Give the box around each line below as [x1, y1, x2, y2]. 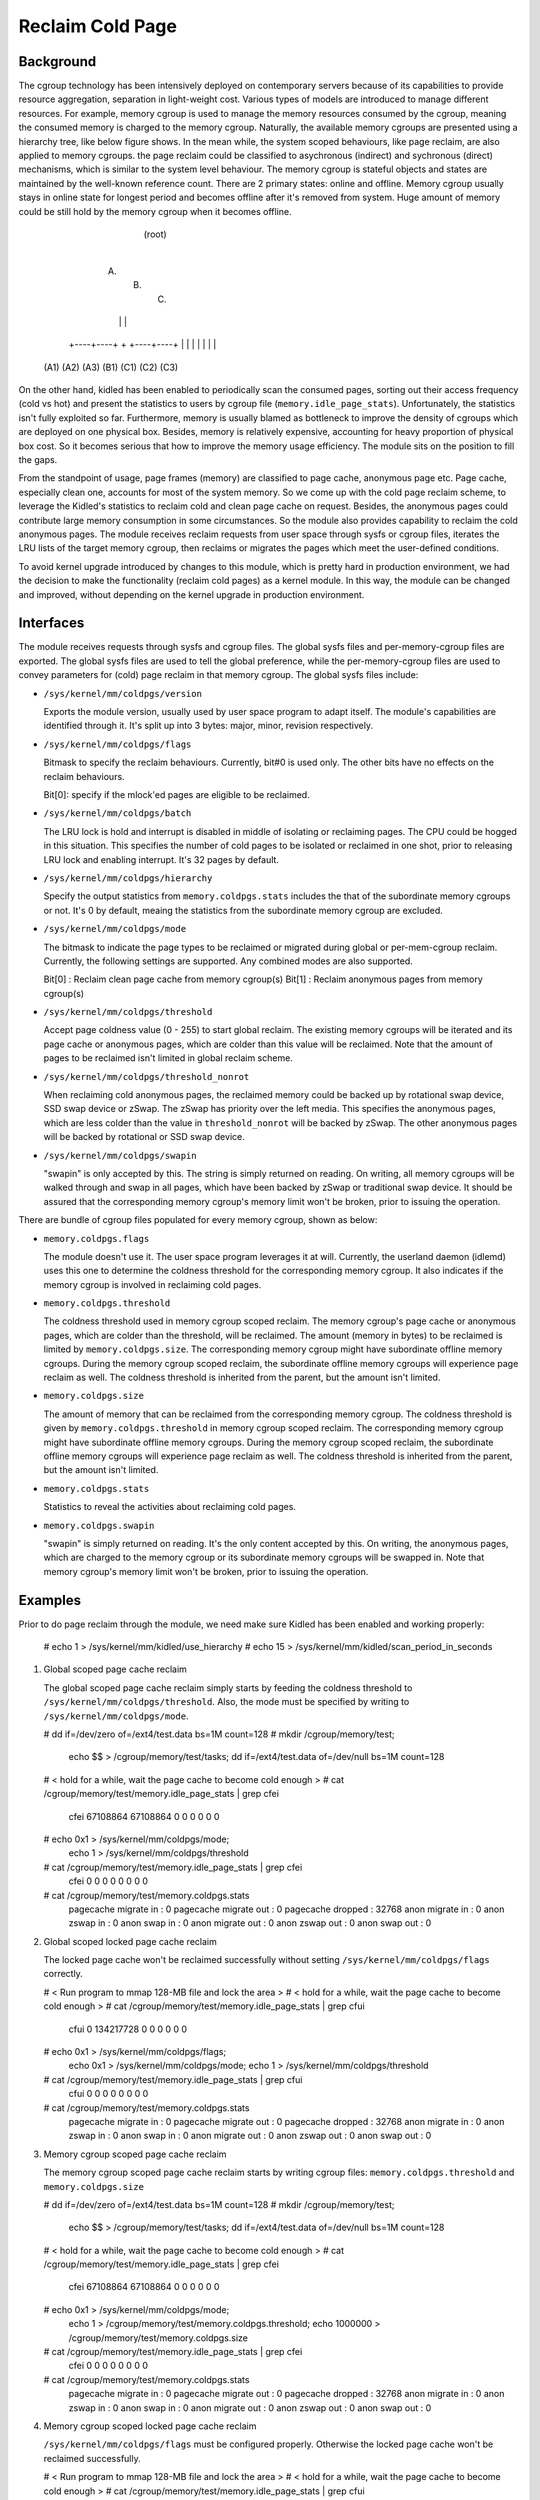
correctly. [43, 1968, 84, 1980]
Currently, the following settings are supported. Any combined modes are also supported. [43, 955, 414, 967]
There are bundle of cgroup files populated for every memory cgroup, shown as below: [18, 1214, 378, 1226]
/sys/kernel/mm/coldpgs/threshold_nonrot [43, 1071, 250, 1082]
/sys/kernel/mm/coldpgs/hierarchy [43, 872, 213, 884]
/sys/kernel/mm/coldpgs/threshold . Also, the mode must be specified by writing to [43, 1696, 410, 1708]
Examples [18, 1591, 82, 1609]
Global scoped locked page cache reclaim [43, 1935, 217, 1947]
